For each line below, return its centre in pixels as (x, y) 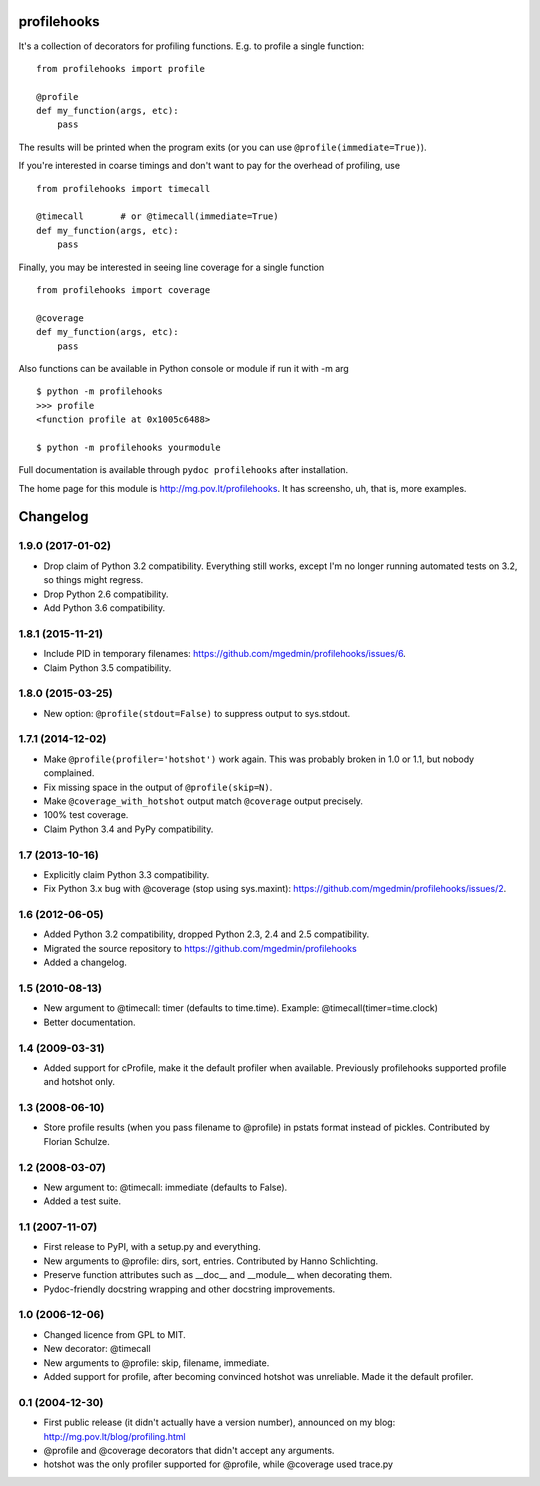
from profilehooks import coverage (123, 289)
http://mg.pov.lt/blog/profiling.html (114, 1436)
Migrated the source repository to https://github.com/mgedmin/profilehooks (200, 948)
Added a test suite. (82, 1201)
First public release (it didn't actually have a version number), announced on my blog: (219, 1422)
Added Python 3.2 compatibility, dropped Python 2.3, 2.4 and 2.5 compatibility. (206, 934)
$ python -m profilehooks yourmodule (129, 447)
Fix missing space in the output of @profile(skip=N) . (158, 787)
